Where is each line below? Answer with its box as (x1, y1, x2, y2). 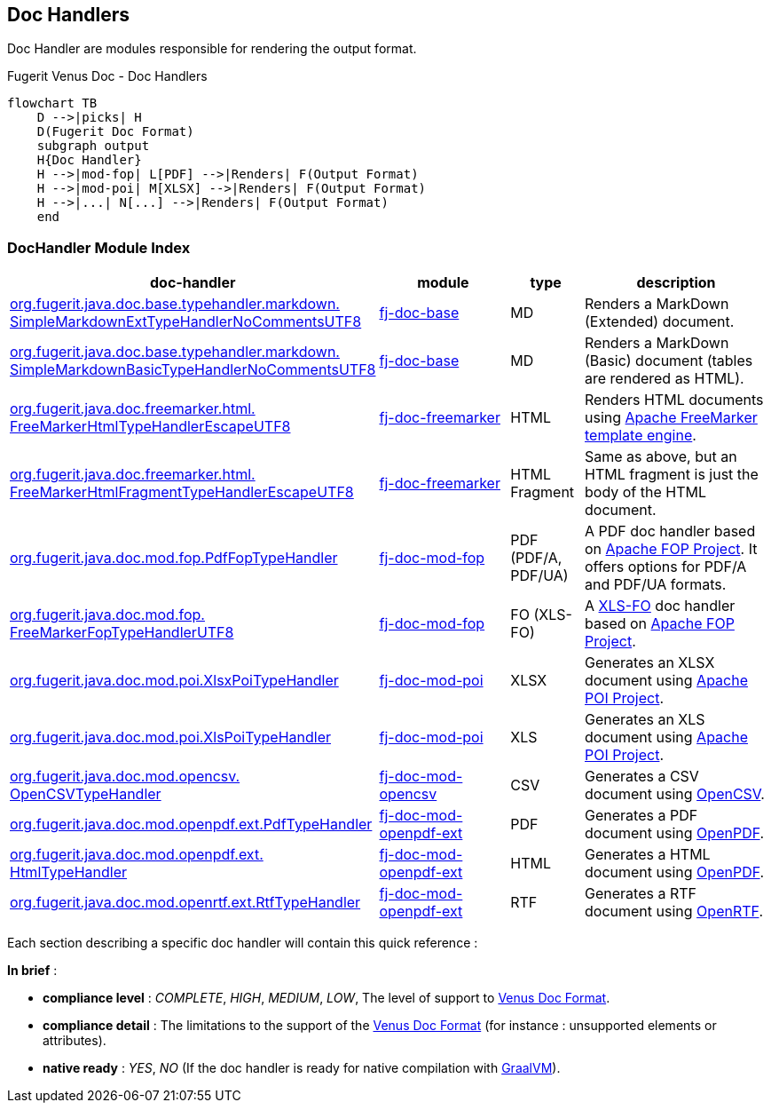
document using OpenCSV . (585, 785, 765, 804)
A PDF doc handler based (585, 522, 756, 541)
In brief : (7, 963, 58, 979)
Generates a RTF (585, 884, 696, 903)
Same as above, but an (585, 448, 737, 466)
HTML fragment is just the (585, 465, 759, 484)
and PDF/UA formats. (585, 575, 727, 594)
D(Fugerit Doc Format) (36, 124, 194, 139)
